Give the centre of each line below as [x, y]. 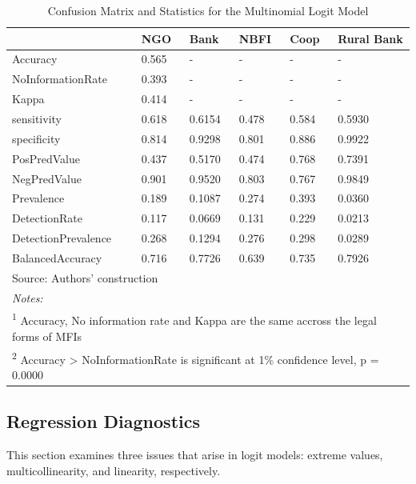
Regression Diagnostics [104, 421]
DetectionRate [47, 218]
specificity [36, 138]
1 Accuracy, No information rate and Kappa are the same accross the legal [194, 319]
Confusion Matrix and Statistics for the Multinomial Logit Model [208, 10]
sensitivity [37, 118]
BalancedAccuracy [57, 257]
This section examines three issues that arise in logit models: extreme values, [195, 455]
